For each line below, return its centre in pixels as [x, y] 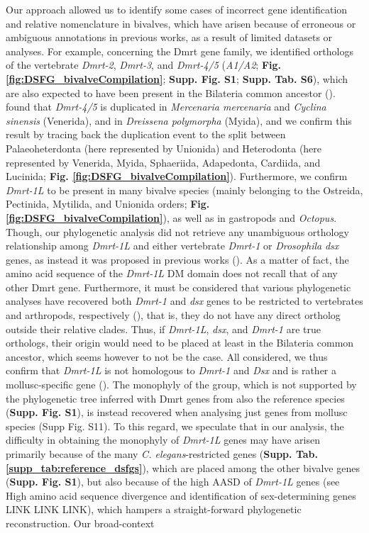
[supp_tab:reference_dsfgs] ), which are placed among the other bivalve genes [183, 467]
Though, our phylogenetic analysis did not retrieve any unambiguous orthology [177, 231]
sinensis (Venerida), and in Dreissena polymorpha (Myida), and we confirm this [179, 120]
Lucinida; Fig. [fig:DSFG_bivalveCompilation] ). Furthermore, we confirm [177, 176]
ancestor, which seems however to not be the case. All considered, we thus [167, 356]
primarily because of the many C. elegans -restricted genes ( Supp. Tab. [162, 454]
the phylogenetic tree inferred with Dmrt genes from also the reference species [175, 398]
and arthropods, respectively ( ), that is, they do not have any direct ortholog [173, 315]
